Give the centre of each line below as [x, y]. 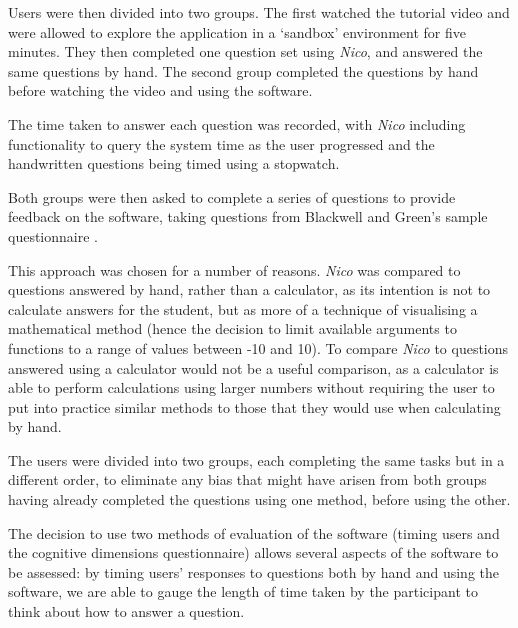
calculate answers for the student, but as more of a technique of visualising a [243, 308]
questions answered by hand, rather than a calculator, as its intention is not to [249, 289]
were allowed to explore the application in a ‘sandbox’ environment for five [237, 31]
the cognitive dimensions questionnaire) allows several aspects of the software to [253, 552]
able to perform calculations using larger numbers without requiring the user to [251, 387]
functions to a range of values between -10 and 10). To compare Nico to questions [258, 347]
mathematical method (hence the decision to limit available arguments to [232, 328]
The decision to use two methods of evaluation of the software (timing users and [254, 532]
